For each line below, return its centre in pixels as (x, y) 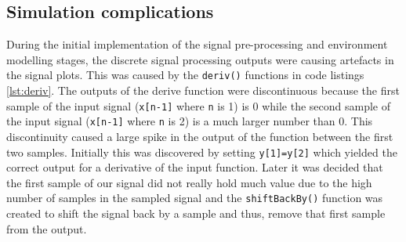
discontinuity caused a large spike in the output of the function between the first (200, 136)
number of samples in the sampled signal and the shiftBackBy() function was (195, 198)
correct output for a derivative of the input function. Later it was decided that (195, 167)
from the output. (47, 228)
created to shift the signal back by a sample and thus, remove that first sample (196, 213)
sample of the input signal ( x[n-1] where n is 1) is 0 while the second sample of (199, 105)
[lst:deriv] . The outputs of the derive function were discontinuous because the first (203, 90)
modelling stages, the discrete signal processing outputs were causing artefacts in (200, 59)
